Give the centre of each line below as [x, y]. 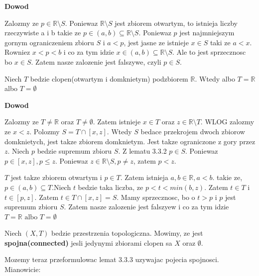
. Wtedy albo [215, 78]
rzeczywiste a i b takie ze [43, 33]
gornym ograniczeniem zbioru [49, 42]
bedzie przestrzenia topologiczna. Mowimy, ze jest [127, 233]
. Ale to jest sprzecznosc [209, 52]
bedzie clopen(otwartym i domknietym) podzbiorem [109, 78]
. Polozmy [45, 131]
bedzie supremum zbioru [74, 151]
